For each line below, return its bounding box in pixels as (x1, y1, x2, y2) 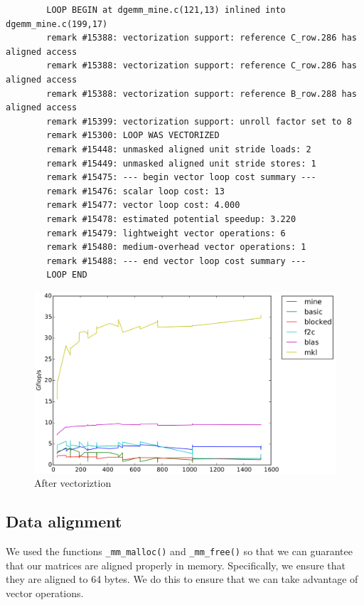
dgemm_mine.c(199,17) (6, 19, 108, 29)
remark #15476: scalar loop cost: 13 (46, 186, 225, 196)
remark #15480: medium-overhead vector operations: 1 (46, 242, 306, 253)
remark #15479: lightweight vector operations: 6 (46, 228, 286, 238)
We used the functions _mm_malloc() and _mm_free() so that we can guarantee (6, 543, 353, 558)
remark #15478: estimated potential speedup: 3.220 (46, 214, 296, 224)
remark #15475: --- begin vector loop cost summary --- (46, 172, 316, 183)
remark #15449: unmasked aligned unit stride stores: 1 (46, 158, 316, 169)
